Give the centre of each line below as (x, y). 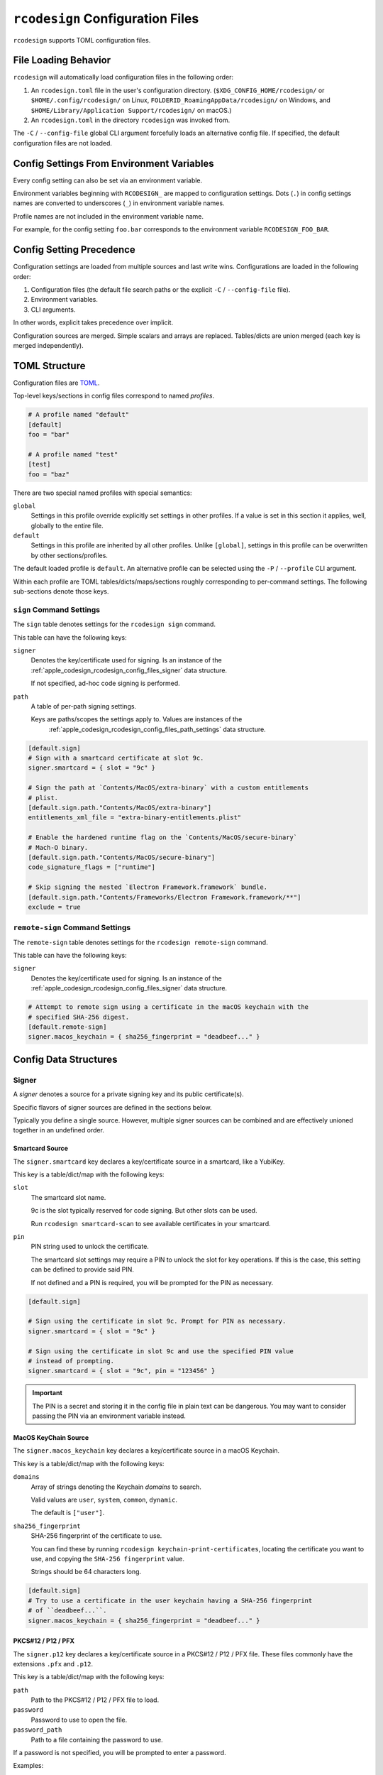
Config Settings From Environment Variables (113, 163)
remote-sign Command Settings (72, 928)
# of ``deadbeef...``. (67, 1611)
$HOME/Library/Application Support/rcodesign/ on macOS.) (131, 110)
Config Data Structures (65, 1059)
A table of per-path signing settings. (84, 706)
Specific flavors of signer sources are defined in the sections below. (112, 1107)
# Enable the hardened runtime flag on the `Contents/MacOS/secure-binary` (163, 837)
